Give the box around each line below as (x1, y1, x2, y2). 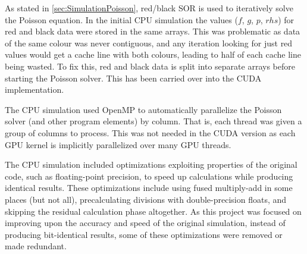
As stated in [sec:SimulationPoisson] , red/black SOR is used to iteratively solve (5, 2, 293, 14)
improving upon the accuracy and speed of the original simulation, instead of (5, 217, 286, 229)
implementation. (5, 83, 64, 96)
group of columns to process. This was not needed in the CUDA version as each (5, 126, 296, 139)
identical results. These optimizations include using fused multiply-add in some (5, 181, 293, 194)
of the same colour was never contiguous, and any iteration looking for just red (5, 36, 293, 49)
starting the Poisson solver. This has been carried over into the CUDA (5, 71, 262, 84)
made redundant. (5, 240, 67, 252)
